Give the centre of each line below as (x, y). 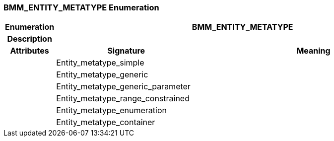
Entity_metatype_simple (100, 63)
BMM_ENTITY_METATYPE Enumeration (81, 7)
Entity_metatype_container (106, 122)
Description (30, 39)
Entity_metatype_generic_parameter (123, 87)
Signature (126, 51)
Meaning (313, 51)
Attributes (30, 51)
